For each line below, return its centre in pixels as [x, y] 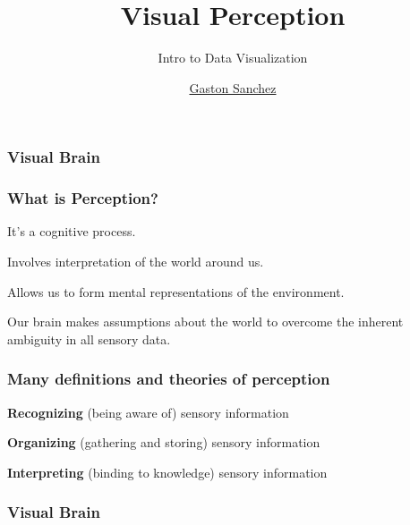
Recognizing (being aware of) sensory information [148, 412]
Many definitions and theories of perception [169, 379]
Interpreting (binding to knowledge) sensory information [167, 472]
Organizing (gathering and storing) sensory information [164, 442]
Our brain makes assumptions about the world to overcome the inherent [205, 322]
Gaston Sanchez [233, 87]
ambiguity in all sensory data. [89, 339]
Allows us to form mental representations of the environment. [176, 291]
